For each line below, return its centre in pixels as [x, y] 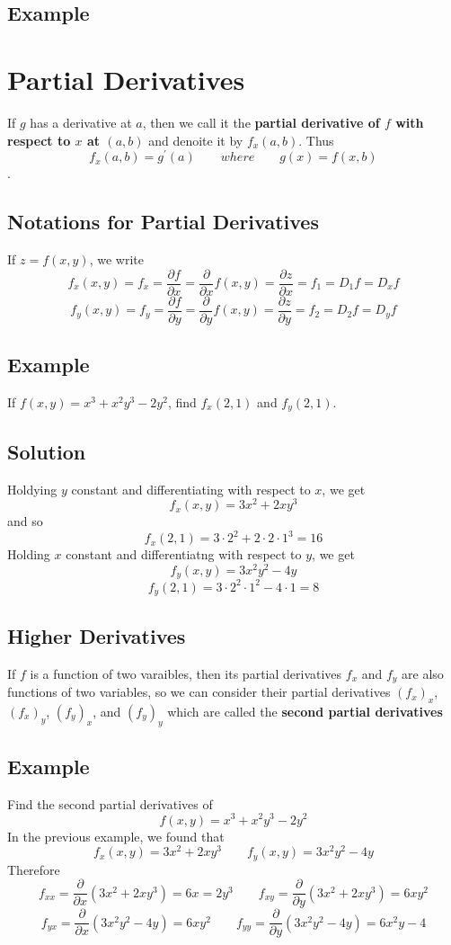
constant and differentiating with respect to [191, 489]
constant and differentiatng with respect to [184, 554]
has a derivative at [81, 122]
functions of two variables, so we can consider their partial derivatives [199, 692]
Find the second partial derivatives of [110, 803]
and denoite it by [196, 140]
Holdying [32, 489]
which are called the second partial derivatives [305, 711]
